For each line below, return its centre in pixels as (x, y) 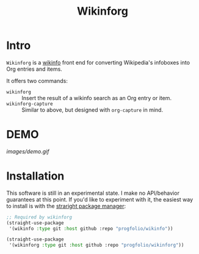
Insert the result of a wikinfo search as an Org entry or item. (97, 98)
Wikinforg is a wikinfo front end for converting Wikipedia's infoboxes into (98, 62)
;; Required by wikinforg (39, 217)
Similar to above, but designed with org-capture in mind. (92, 110)
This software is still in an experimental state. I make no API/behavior (93, 193)
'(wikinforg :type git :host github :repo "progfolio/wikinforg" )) (96, 245)
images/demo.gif (28, 151)
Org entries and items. (34, 69)
